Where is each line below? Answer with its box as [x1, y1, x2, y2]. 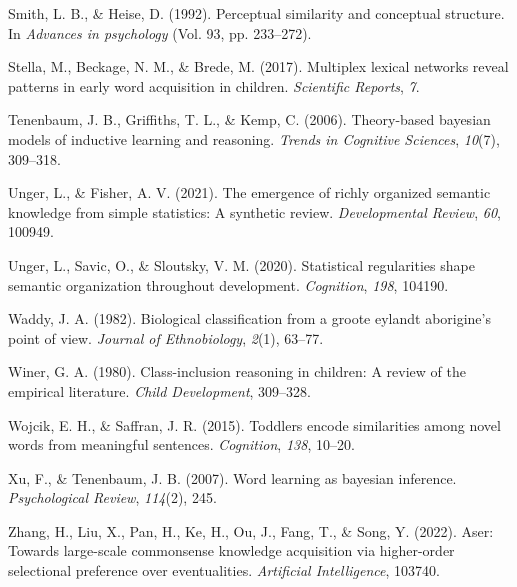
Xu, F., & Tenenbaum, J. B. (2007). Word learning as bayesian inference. [8, 467, 457, 488]
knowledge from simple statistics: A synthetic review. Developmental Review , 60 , [8, 201, 501, 222]
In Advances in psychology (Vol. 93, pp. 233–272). [8, 22, 312, 43]
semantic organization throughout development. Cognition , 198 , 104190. [8, 274, 449, 295]
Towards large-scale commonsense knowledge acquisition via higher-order [8, 540, 455, 561]
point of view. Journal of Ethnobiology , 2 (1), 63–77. [8, 327, 324, 348]
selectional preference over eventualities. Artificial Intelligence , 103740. [8, 560, 440, 581]
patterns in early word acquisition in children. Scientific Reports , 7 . [8, 75, 420, 96]
